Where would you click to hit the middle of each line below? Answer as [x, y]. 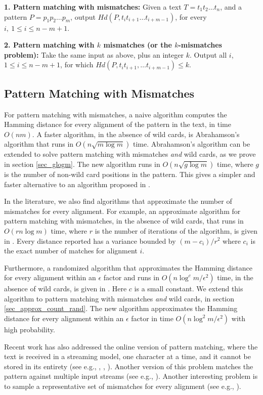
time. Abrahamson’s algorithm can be [192, 144]
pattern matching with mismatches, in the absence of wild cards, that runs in [124, 221]
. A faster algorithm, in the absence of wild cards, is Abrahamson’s [136, 134]
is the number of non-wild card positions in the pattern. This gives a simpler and [130, 174]
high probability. [30, 330]
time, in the [235, 277]
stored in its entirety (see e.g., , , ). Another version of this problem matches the [129, 366]
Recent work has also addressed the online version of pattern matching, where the [131, 346]
